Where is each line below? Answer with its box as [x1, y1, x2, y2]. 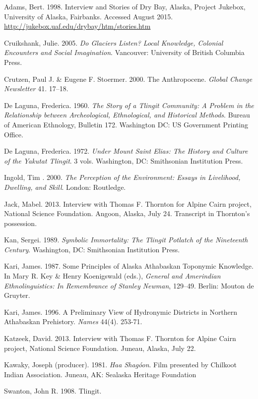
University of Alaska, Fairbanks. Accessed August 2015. [4, 11, 173, 21]
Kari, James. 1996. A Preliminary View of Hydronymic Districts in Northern [4, 306, 238, 317]
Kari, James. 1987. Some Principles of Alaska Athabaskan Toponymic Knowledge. [4, 261, 254, 271]
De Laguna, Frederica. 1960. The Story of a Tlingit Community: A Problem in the [4, 100, 254, 110]
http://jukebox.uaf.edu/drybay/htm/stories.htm [4, 21, 151, 31]
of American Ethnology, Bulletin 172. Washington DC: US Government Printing [4, 119, 248, 129]
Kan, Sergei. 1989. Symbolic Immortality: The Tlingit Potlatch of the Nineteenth [4, 234, 248, 245]
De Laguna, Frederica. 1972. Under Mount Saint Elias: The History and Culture [4, 146, 248, 156]
